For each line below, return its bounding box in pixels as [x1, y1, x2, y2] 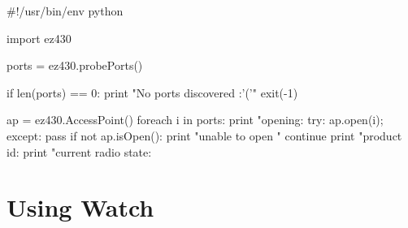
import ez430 [7, 29, 72, 46]
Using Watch [7, 191, 154, 224]
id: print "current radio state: [7, 143, 152, 160]
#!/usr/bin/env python [7, 2, 124, 19]
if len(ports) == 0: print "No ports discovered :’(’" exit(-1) [7, 84, 298, 101]
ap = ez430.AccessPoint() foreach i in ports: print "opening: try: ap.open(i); [7, 111, 384, 128]
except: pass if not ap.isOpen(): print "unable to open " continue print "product [7, 127, 402, 144]
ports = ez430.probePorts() [7, 57, 143, 74]
